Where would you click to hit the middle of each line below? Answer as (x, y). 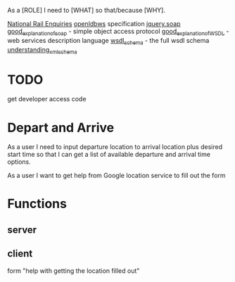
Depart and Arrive (61, 128)
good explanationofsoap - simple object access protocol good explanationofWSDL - (119, 32)
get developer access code (47, 99)
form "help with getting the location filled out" (74, 271)
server (22, 230)
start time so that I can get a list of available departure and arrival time (109, 155)
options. (19, 162)
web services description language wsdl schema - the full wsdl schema (108, 41)
